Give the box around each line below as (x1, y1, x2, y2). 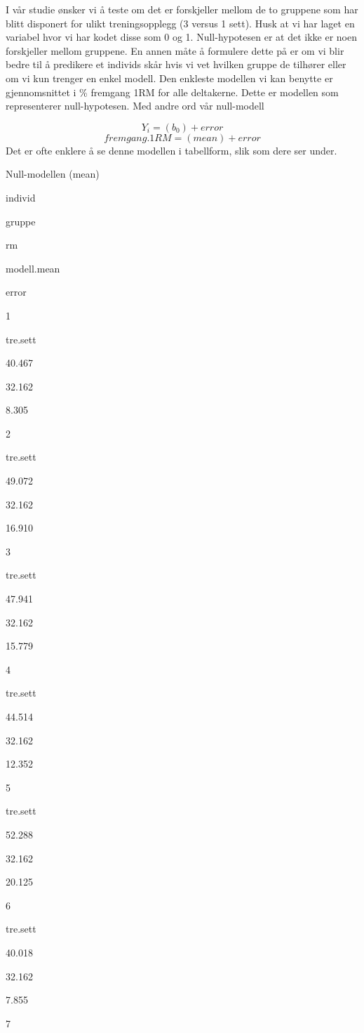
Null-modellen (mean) (6, 166, 100, 181)
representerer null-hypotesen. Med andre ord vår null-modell (6, 98, 264, 113)
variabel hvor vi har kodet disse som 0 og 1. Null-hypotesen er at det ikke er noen (6, 29, 357, 44)
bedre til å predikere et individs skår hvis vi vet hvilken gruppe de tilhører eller (6, 57, 346, 72)
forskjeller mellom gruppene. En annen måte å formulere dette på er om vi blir (6, 43, 344, 58)
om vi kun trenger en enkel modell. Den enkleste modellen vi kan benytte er (6, 70, 333, 85)
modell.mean (6, 261, 60, 275)
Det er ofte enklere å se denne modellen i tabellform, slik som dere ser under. (6, 143, 337, 157)
